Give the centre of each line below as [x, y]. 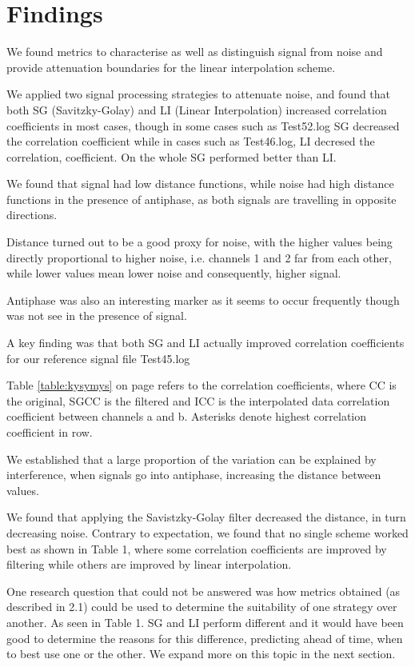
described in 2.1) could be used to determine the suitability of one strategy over [202, 607]
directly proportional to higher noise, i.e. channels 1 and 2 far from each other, [199, 257]
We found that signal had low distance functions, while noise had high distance [200, 184]
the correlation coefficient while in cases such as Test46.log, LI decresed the [191, 141]
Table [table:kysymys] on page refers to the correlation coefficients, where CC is [202, 385]
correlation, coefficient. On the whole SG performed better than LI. [172, 156]
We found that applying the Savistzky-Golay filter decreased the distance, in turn [206, 517]
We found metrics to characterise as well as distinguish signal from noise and [195, 52]
